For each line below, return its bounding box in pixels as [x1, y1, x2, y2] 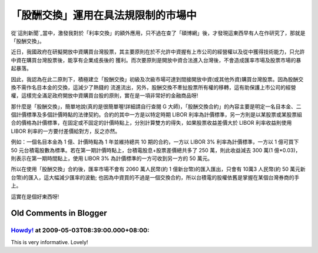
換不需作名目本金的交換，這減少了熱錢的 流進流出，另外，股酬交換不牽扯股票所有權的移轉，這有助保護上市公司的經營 [11, 84, 296, 91]
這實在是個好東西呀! [11, 193, 59, 200]
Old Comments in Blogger [11, 208, 107, 218]
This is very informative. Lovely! [11, 238, 88, 245]
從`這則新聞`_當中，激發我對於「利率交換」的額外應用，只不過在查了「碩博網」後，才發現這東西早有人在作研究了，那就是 [11, 29, 306, 36]
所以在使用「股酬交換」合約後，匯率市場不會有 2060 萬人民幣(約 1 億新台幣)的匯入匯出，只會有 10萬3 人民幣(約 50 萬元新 [11, 165, 306, 173]
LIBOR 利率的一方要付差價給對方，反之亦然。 [11, 127, 121, 135]
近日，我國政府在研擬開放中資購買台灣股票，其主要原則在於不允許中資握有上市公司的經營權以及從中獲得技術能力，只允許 [11, 48, 305, 55]
